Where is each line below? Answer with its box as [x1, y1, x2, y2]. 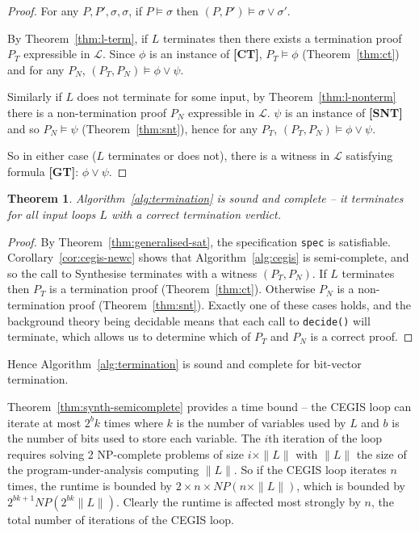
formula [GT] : [7, 162, 79, 179]
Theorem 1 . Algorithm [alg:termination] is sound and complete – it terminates [7, 190, 404, 207]
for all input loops [7, 205, 96, 222]
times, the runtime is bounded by [7, 476, 172, 493]
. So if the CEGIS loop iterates [233, 461, 387, 478]
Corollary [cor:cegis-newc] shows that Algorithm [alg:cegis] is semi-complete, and [7, 249, 409, 266]
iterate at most [7, 413, 82, 430]
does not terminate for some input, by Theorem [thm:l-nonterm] [77, 88, 396, 105]
